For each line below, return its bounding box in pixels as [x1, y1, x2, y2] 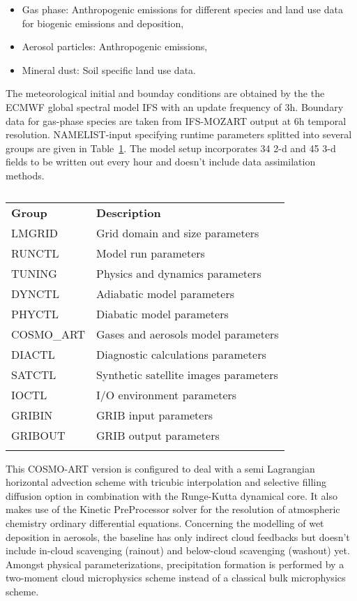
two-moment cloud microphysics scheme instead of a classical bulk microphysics [6, 570, 346, 585]
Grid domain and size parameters [96, 224, 259, 241]
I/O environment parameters [96, 386, 237, 403]
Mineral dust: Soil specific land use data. [22, 62, 196, 77]
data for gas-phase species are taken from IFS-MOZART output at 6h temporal [6, 113, 347, 128]
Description [96, 204, 161, 221]
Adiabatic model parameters [96, 285, 234, 302]
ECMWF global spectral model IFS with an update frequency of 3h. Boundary [6, 99, 344, 114]
